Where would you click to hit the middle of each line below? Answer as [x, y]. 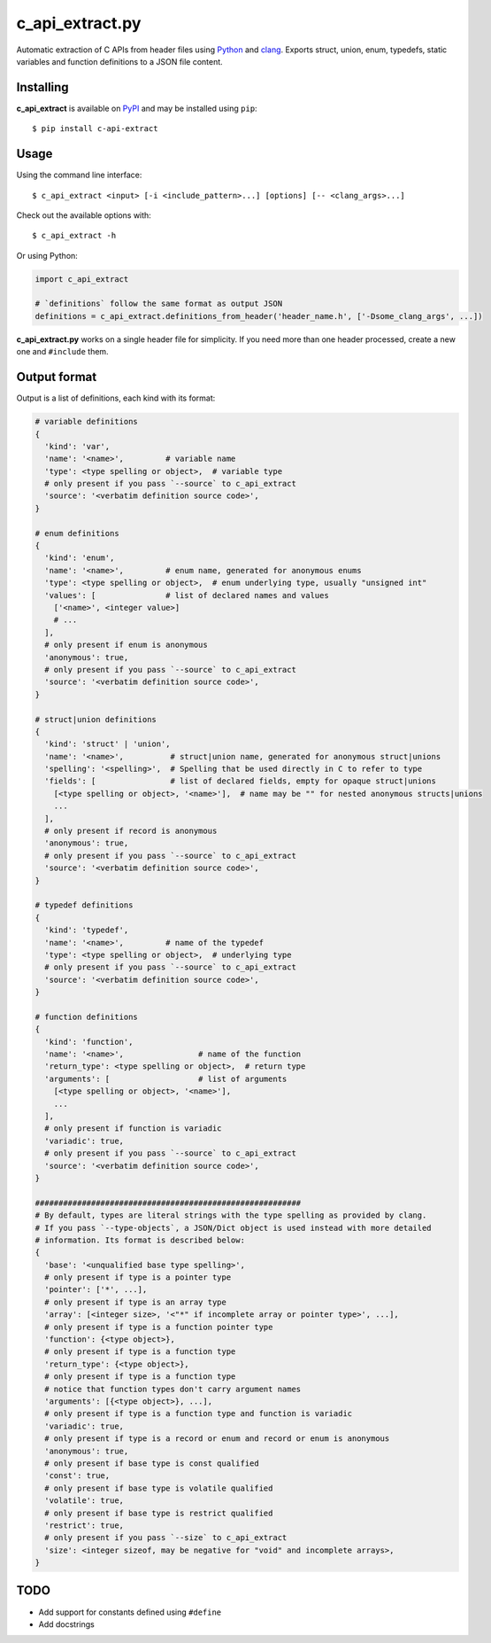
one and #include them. [63, 352]
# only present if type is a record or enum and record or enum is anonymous [217, 1439]
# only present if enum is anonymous [126, 645]
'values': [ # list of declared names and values [187, 595]
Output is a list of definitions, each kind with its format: [116, 398]
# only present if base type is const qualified [152, 1463]
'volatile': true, [84, 1501]
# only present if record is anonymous [131, 831]
